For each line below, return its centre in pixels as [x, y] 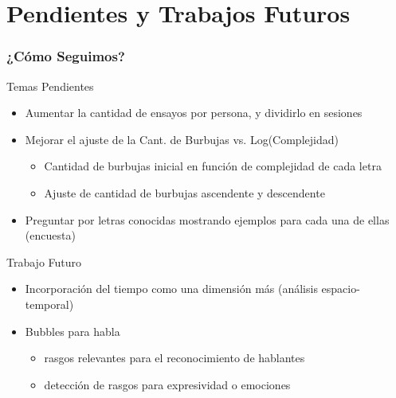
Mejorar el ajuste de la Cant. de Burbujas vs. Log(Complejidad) [182, 139]
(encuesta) [50, 235]
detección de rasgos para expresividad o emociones [167, 384]
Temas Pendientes [50, 86]
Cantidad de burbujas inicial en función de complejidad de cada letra [213, 166]
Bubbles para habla [73, 331]
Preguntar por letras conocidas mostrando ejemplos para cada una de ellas [207, 219]
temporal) [49, 304]
